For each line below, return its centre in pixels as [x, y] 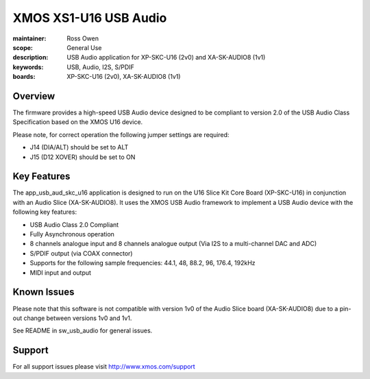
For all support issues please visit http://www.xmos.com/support [104, 367]
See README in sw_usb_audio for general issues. [83, 331]
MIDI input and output [61, 272]
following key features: [45, 212]
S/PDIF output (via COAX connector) [81, 253]
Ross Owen [83, 38]
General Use [84, 47]
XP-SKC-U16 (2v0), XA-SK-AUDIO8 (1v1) [124, 77]
